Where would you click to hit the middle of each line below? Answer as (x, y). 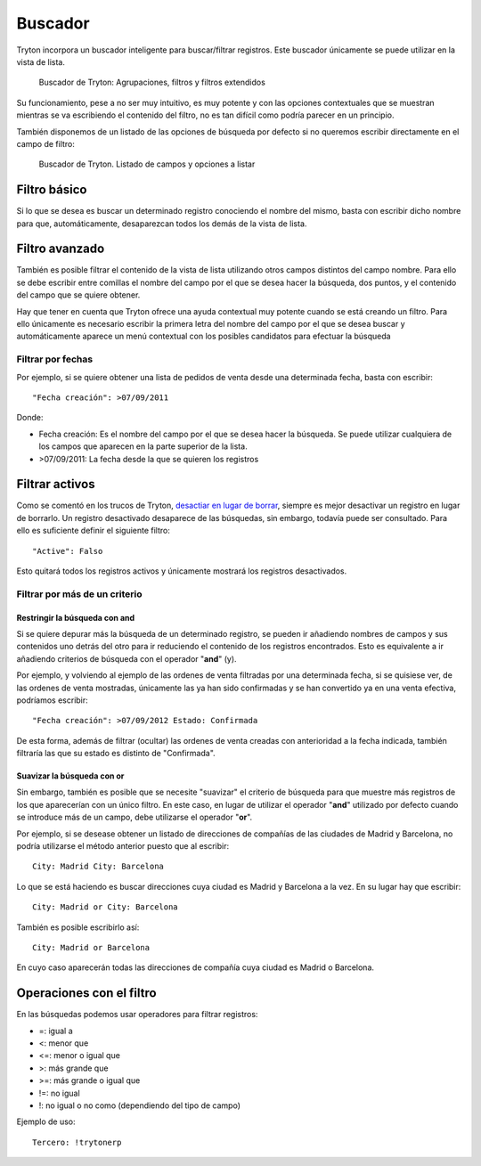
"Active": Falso (68, 551)
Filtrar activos (56, 484)
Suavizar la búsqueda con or (70, 776)
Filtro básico (52, 190)
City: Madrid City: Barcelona (98, 867)
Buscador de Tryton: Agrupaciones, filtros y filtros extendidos (152, 82)
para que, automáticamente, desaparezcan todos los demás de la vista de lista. (162, 224)
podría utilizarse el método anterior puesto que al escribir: (123, 846)
